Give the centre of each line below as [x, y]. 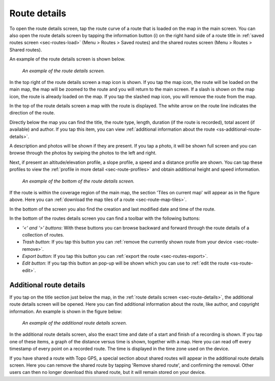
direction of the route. [32, 113]
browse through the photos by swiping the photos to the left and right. [83, 153]
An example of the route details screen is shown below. [67, 59]
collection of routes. [43, 235]
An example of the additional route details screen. [75, 323]
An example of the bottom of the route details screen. [78, 181]
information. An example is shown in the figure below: [66, 311]
